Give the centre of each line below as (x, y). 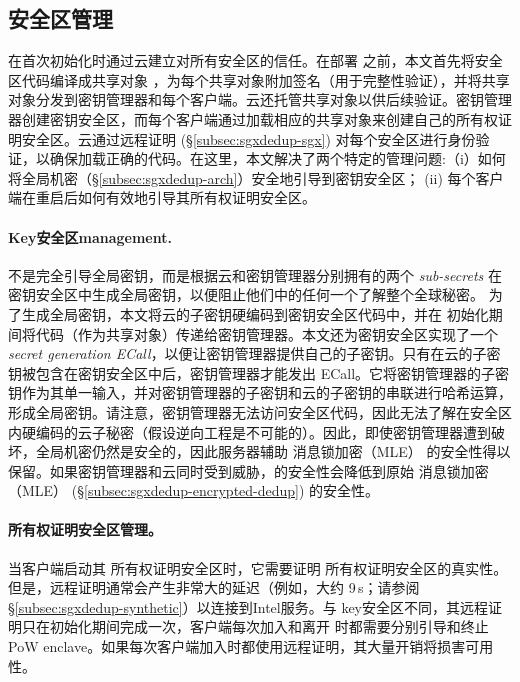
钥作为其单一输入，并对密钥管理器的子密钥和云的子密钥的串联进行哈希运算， (260, 392)
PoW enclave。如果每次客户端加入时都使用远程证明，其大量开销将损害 (237, 646)
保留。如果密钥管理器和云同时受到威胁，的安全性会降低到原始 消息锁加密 (248, 470)
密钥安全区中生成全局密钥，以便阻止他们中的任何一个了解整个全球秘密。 (246, 294)
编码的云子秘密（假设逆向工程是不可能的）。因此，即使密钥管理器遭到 (263, 431)
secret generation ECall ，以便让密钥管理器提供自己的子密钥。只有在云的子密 (254, 353)
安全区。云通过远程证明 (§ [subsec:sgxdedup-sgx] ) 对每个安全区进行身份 (248, 138)
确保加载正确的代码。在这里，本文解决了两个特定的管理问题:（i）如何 (277, 158)
